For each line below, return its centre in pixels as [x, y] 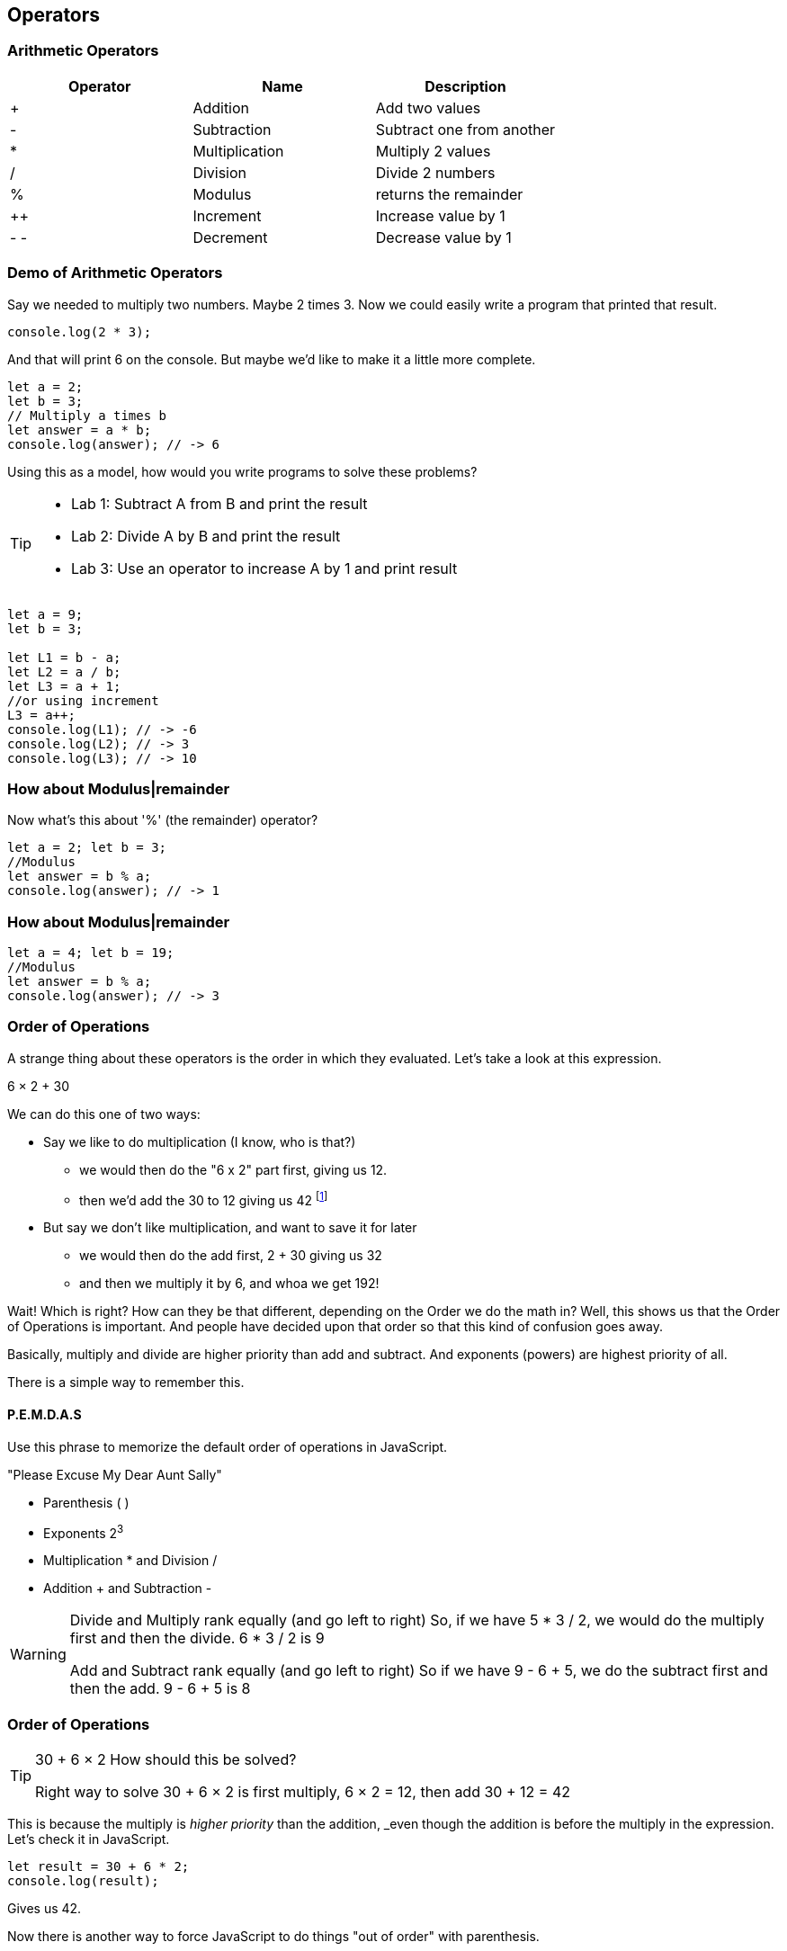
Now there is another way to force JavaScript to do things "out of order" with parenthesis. [273, 1937]
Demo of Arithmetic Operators [115, 273]
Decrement [230, 237]
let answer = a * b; [80, 430]
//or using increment [83, 700]
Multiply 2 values [433, 151]
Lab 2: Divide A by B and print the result [206, 536]
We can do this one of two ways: [104, 1114]
